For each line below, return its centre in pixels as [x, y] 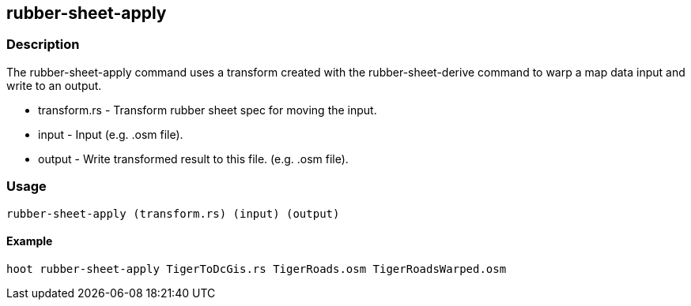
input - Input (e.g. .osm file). [111, 134]
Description [43, 45]
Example [30, 241]
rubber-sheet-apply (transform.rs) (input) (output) [173, 213]
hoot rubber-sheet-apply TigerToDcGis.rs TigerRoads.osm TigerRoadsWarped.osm [257, 269]
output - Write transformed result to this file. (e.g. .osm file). [193, 159]
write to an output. [54, 85]
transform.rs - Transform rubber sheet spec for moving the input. [208, 110]
